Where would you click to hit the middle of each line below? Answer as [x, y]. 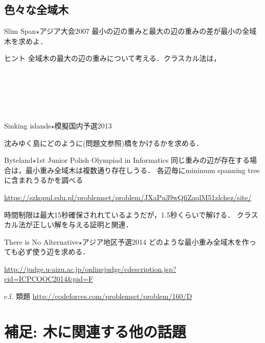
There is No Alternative [41, 241]
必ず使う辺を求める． [54, 252]
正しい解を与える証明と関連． [83, 224]
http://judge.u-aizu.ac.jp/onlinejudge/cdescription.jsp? [90, 269]
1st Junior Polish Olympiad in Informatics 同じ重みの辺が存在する [143, 160]
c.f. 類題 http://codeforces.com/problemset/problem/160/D [98, 296]
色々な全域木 [36, 9]
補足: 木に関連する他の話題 [95, 331]
